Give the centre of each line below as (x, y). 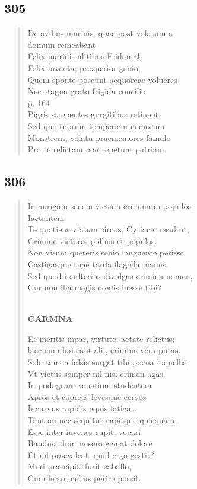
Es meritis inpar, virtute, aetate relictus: (101, 338)
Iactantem (46, 217)
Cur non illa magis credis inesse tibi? (95, 287)
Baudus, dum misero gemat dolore (90, 443)
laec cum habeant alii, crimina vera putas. (104, 350)
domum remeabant (62, 44)
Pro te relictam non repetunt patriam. (97, 149)
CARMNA (50, 319)
